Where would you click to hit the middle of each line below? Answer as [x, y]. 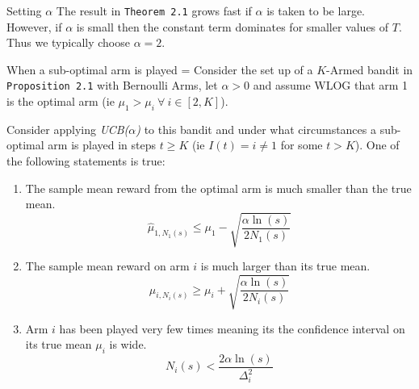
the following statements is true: [86, 161]
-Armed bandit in [370, 69]
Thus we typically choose [68, 42]
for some [302, 145]
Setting [24, 10]
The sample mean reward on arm [107, 266]
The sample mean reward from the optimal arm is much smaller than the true [218, 188]
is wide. [128, 344]
